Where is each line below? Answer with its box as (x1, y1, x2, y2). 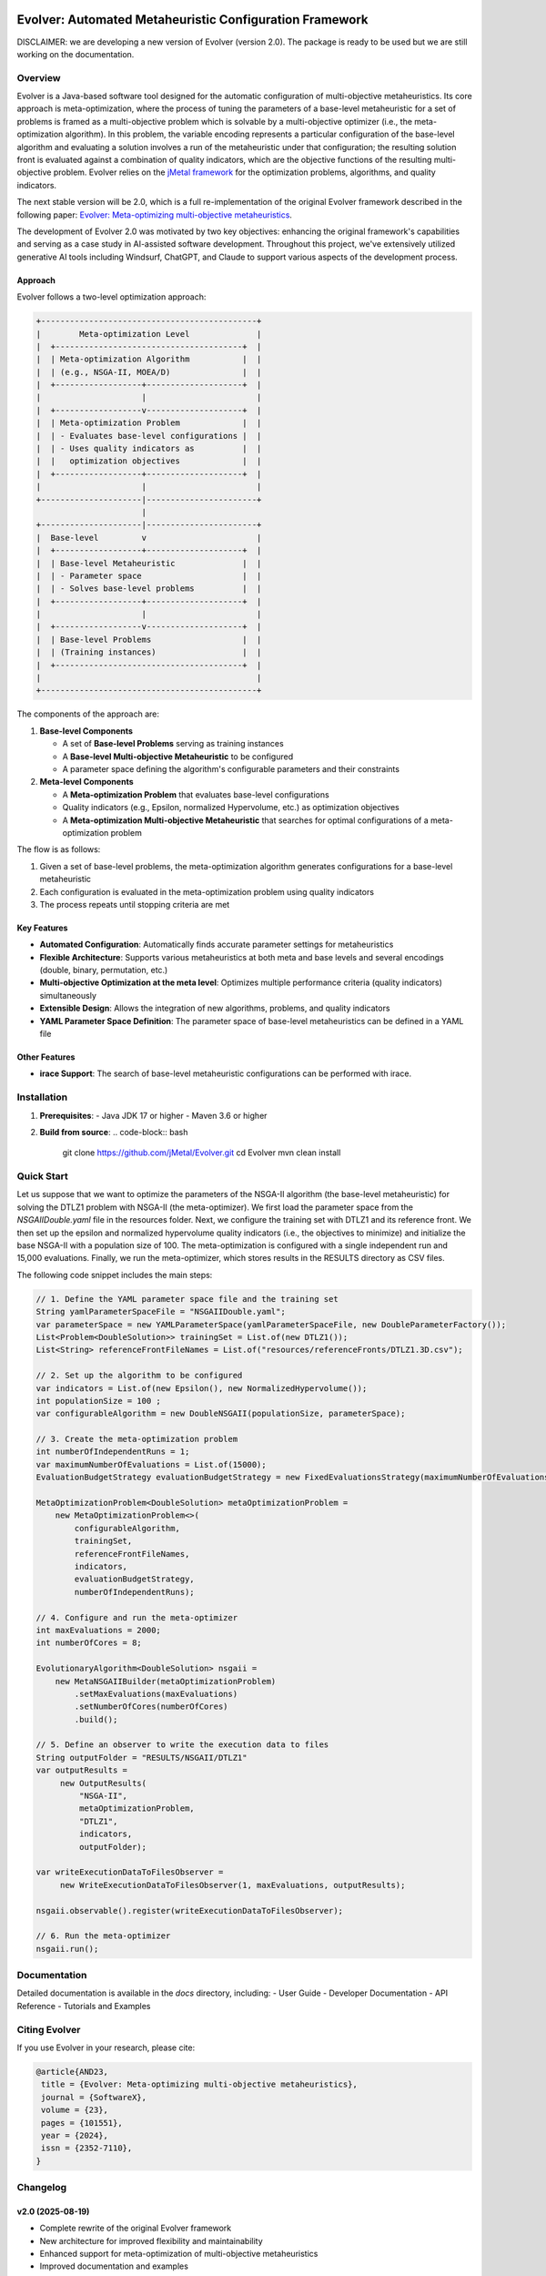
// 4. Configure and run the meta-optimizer (35, 1612, 238, 1622)
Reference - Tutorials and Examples (16, 2000, 151, 2011)
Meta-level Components (39, 777, 134, 787)
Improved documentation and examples (39, 2261, 188, 2271)
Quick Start (16, 1170, 68, 1183)
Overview (16, 71, 61, 84)
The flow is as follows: (16, 844, 101, 855)
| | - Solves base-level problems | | (35, 584, 262, 594)
